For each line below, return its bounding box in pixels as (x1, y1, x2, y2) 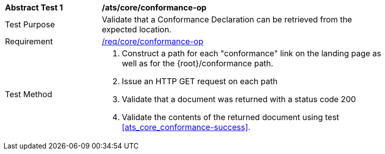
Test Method (5, 89, 52, 99)
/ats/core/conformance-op (102, 2, 207, 12)
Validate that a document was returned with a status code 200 (122, 94, 356, 104)
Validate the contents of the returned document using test (122, 112, 340, 122)
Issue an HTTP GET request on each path (122, 76, 278, 86)
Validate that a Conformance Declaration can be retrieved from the (102, 14, 352, 24)
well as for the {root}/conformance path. (122, 58, 274, 68)
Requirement (5, 36, 53, 46)
